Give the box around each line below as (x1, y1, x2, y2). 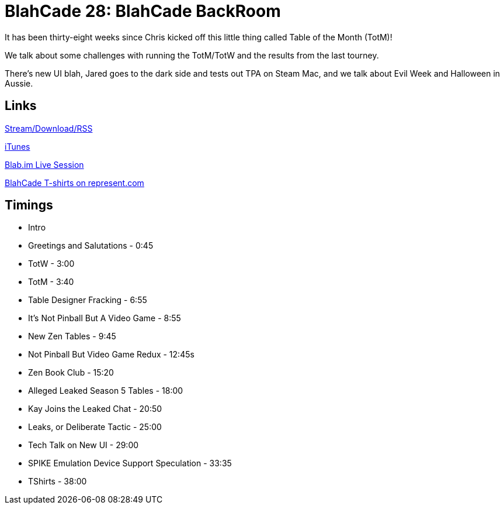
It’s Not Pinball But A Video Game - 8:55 (28, 313, 181, 324)
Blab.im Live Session (5, 159, 84, 170)
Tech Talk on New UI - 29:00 (28, 440, 139, 450)
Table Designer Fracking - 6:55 (28, 295, 147, 305)
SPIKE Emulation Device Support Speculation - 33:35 (28, 458, 232, 469)
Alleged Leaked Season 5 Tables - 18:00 (28, 386, 183, 396)
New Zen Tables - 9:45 (28, 331, 116, 342)
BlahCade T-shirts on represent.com (5, 177, 144, 188)
